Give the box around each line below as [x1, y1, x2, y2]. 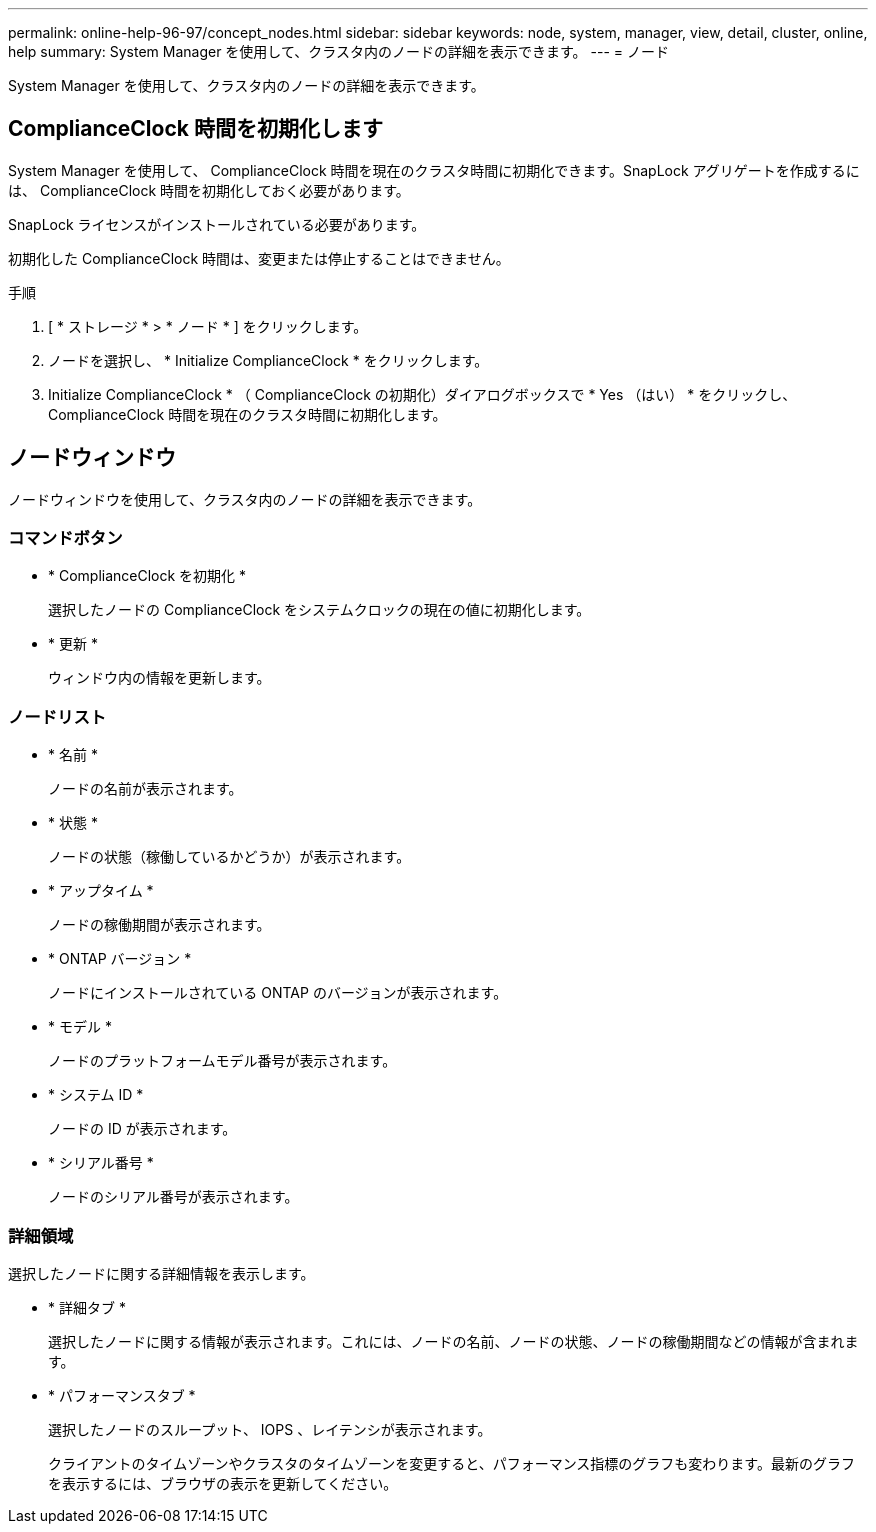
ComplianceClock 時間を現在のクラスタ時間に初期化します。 [48, 405, 447, 423]
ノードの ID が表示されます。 [48, 1120, 237, 1138]
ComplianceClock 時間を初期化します [8, 116, 383, 142]
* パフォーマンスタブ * [48, 1386, 196, 1404]
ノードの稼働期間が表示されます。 [48, 916, 271, 934]
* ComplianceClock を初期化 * [48, 567, 247, 585]
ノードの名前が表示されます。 [48, 780, 243, 798]
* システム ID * [48, 1086, 144, 1104]
